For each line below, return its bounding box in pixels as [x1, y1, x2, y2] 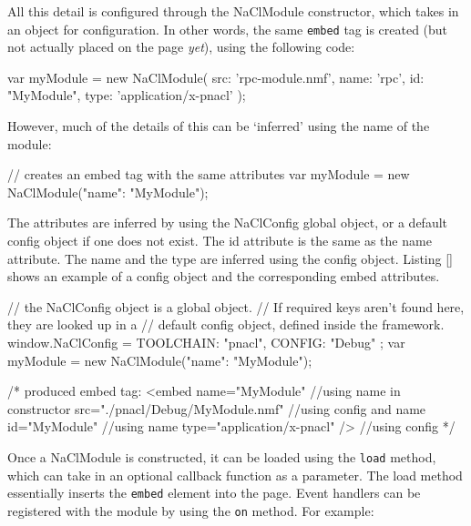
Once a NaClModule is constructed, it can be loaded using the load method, [7, 447, 436, 466]
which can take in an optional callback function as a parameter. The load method [7, 465, 463, 484]
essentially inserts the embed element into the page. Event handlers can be [7, 483, 421, 502]
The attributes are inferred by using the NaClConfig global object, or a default [7, 213, 447, 232]
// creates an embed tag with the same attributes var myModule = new [7, 165, 410, 184]
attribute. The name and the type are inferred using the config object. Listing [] [7, 248, 453, 268]
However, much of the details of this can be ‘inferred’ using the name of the [7, 116, 430, 136]
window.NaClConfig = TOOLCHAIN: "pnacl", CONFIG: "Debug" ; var [7, 332, 405, 351]
